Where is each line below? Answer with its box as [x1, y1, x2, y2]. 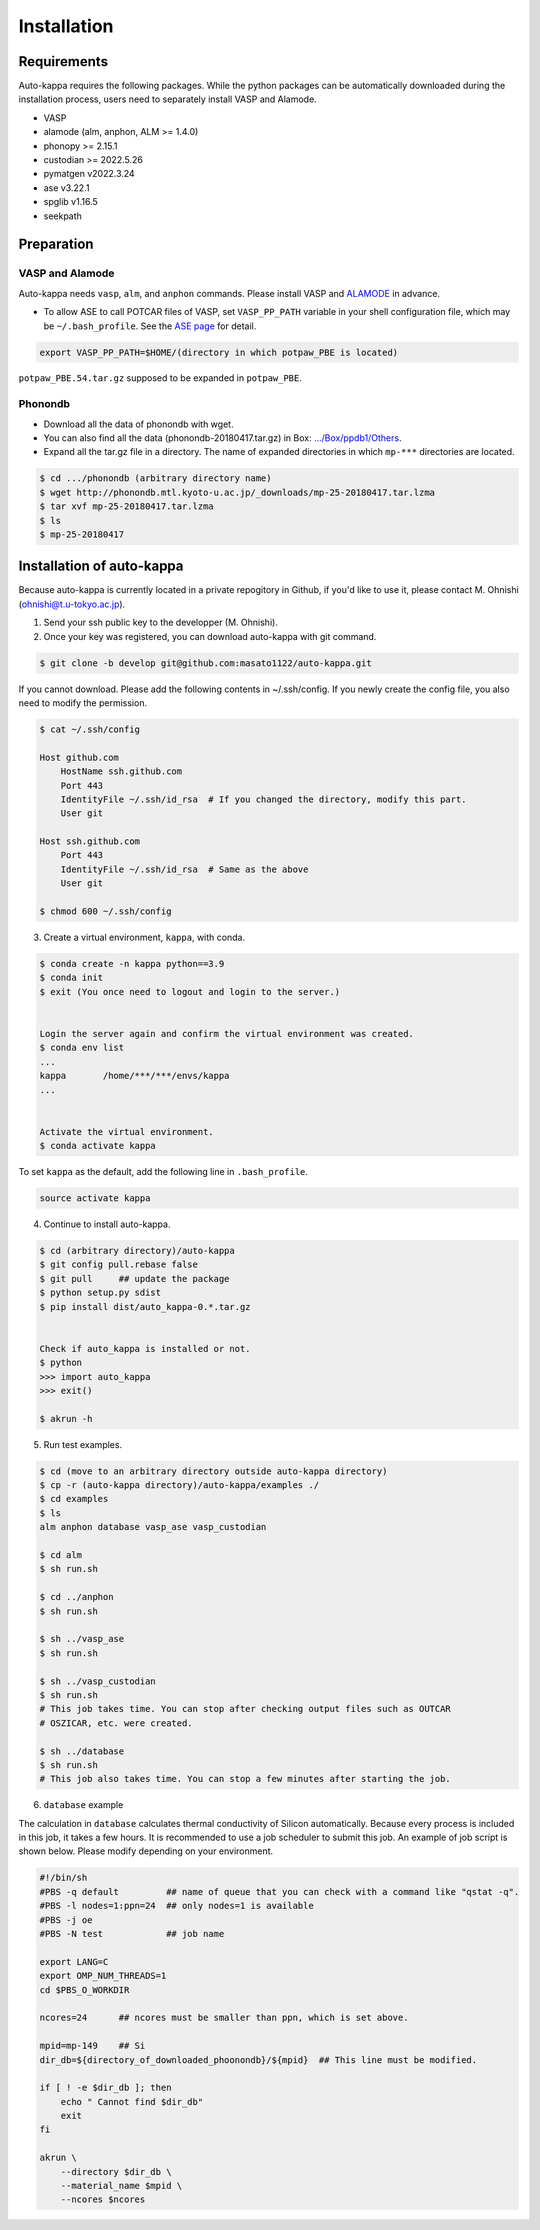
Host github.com [39, 751, 120, 763]
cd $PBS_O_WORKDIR [39, 1984, 130, 1995]
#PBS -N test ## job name [39, 1928, 225, 1939]
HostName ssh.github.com [60, 766, 183, 777]
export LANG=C [39, 1956, 109, 1967]
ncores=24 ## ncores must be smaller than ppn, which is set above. [39, 2012, 409, 2024]
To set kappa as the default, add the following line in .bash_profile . [18, 1166, 309, 1178]
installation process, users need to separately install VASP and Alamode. [18, 93, 317, 105]
